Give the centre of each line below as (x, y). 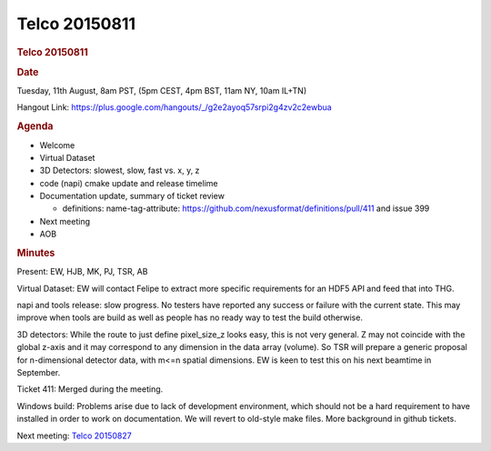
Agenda (35, 126)
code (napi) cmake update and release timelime (129, 183)
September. (39, 373)
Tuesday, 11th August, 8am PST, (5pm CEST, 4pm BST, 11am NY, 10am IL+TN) (162, 91)
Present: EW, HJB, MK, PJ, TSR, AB (82, 272)
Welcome (57, 145)
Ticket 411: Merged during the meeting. (90, 389)
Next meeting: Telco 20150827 (74, 436)
